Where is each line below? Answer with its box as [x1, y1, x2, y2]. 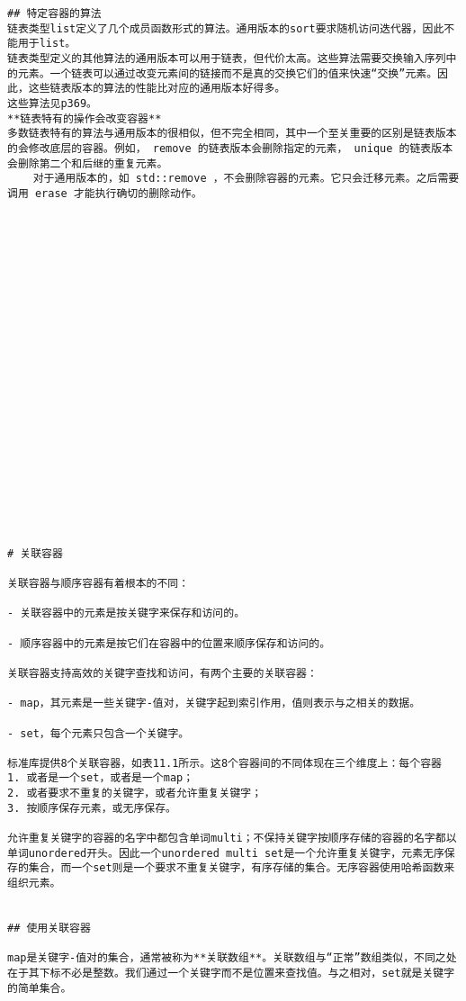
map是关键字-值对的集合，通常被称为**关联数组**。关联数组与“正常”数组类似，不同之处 [7, 951, 457, 965]
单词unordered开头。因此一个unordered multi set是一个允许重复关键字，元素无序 [7, 846, 444, 860]
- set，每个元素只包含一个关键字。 [7, 726, 190, 740]
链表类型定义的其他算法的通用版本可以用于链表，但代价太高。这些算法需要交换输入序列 [7, 51, 446, 65]
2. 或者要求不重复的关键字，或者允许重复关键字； [7, 787, 263, 800]
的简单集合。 [7, 981, 72, 995]
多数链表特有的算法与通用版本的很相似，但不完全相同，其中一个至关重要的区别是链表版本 [7, 127, 457, 140]
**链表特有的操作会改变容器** [7, 112, 162, 125]
